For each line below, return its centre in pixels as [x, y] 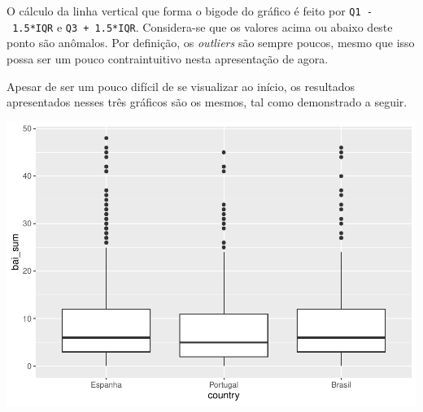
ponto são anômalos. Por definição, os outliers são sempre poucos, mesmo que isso [211, 43]
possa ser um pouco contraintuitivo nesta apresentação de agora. [168, 58]
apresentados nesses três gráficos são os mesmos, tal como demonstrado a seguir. [207, 102]
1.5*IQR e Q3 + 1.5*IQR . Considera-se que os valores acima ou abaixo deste [203, 26]
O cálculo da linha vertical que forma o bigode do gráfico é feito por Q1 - [190, 11]
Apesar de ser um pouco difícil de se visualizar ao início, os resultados [181, 86]
